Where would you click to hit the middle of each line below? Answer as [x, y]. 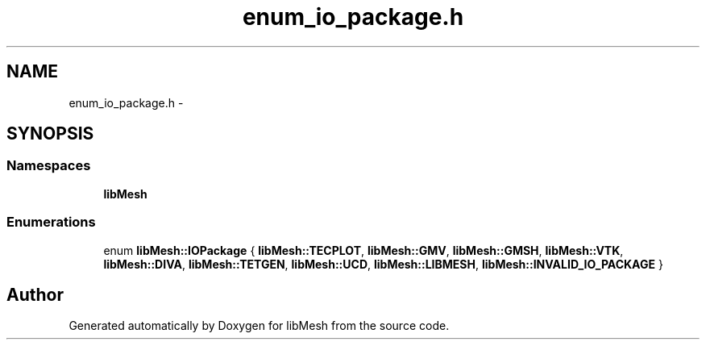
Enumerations [51, 222]
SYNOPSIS [50, 134]
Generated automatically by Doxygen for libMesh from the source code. [259, 326]
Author [35, 294]
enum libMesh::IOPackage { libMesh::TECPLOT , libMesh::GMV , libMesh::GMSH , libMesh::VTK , [363, 250]
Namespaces [49, 166]
